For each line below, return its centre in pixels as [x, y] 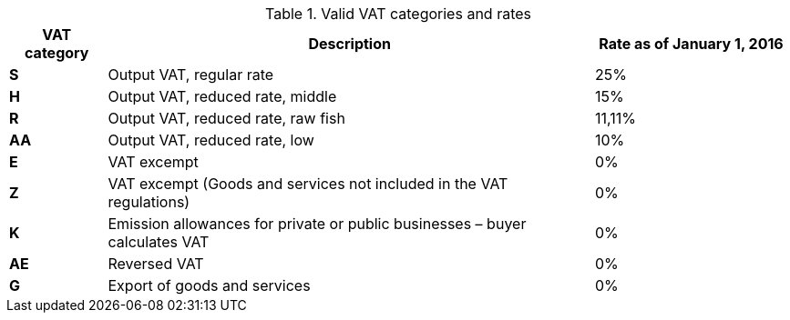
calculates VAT [159, 242]
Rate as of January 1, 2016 [691, 44]
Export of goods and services [209, 285]
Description [349, 44]
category [57, 53]
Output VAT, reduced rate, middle [222, 96]
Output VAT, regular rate [191, 75]
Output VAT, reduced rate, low [211, 140]
